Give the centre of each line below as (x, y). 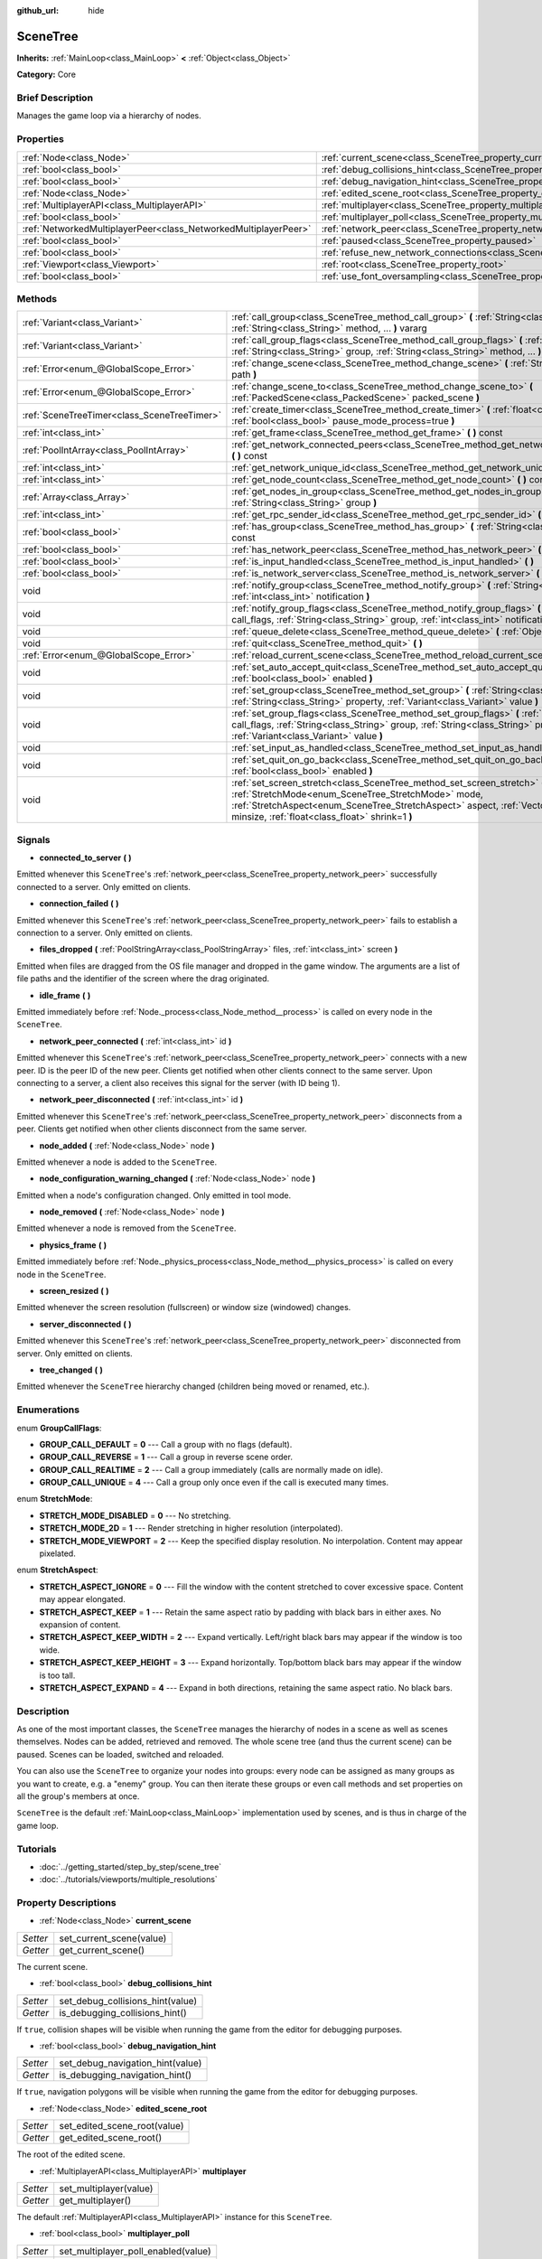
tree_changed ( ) (71, 1370)
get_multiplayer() (95, 2200)
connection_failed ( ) (79, 904)
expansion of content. (80, 1624)
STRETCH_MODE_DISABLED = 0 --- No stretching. (135, 1515)
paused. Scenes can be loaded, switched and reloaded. (121, 1754)
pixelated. (57, 1553)
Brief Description (55, 98)
